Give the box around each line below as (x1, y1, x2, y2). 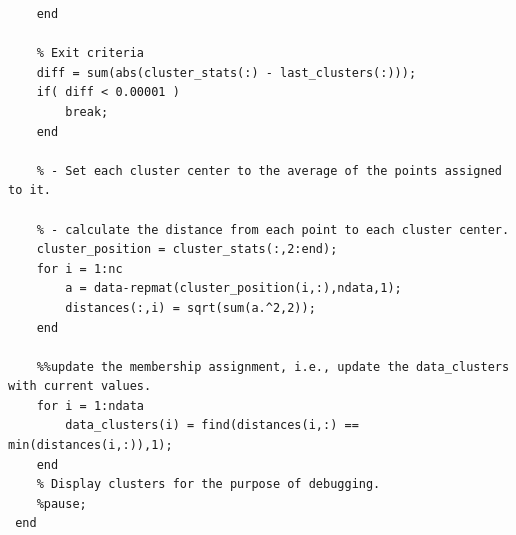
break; (65, 104, 109, 119)
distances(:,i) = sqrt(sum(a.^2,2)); (65, 300, 316, 315)
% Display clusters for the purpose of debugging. (36, 477, 381, 492)
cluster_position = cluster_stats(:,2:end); (36, 242, 338, 257)
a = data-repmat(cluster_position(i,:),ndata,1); (65, 281, 402, 296)
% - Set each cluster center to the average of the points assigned (36, 163, 502, 178)
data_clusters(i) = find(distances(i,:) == (65, 418, 359, 433)
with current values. (8, 379, 152, 394)
